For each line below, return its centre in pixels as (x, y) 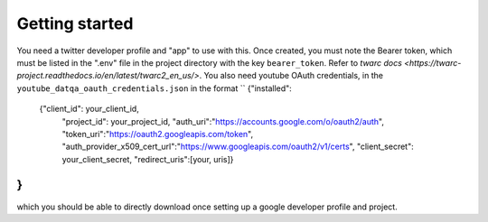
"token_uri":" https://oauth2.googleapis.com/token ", (157, 134)
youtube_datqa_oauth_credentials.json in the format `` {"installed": (155, 88)
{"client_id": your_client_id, (89, 109)
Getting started (75, 23)
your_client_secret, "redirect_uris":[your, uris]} (148, 159)
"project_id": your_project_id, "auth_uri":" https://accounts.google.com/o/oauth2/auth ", (223, 121)
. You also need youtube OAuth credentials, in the (291, 76)
